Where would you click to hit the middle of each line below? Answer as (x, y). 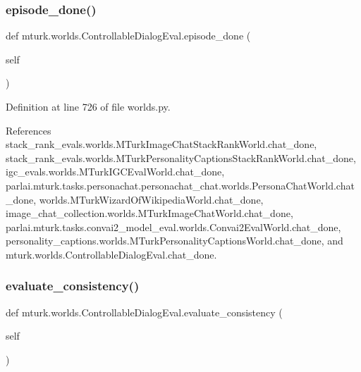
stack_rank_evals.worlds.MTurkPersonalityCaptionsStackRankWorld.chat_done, (181, 157)
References (29, 130)
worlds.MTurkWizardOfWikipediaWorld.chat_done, (151, 199)
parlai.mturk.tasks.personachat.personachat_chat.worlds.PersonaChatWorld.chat (180, 185)
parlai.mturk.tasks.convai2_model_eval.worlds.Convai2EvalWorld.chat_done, (173, 227)
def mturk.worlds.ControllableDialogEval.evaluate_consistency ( (144, 312)
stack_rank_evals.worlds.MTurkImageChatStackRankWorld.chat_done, (161, 144)
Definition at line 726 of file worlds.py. (88, 106)
